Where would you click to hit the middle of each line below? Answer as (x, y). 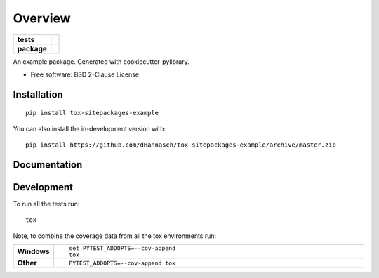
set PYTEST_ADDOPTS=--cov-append (122, 248)
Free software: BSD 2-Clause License (85, 74)
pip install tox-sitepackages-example (92, 113)
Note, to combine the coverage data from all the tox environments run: (115, 236)
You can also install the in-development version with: (89, 128)
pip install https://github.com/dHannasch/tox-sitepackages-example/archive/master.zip (181, 145)
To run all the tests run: (46, 204)
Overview (42, 18)
